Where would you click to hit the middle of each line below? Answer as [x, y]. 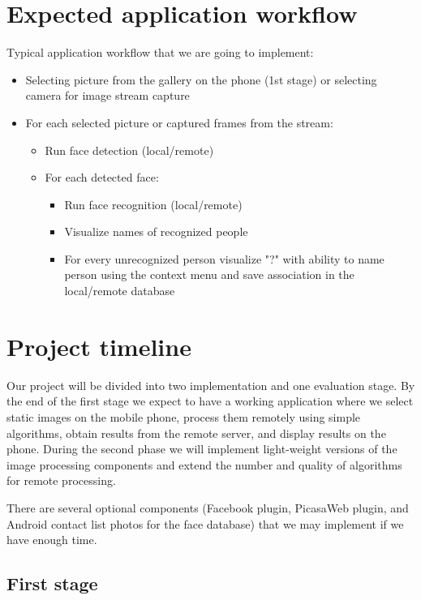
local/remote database [120, 291]
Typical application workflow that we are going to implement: [160, 52]
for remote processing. [61, 480]
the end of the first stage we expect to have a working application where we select [210, 401]
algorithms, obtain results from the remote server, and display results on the [196, 433]
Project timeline [99, 346]
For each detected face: [102, 177]
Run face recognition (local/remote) [153, 204]
